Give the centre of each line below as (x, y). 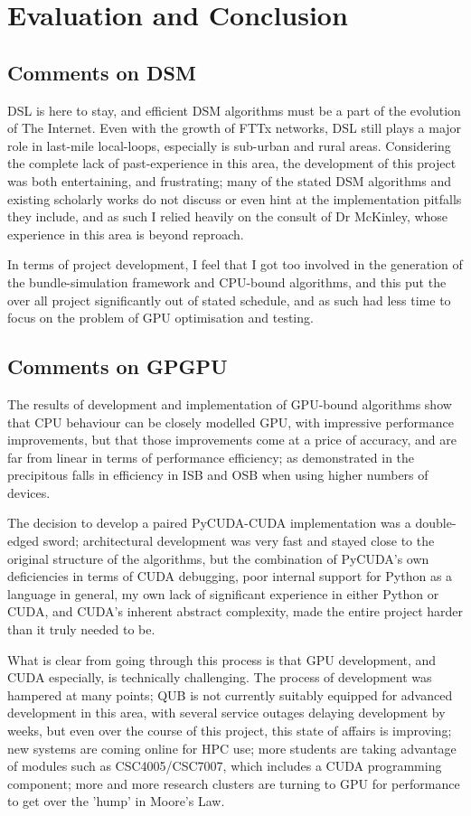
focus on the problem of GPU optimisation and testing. (160, 318)
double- (436, 523)
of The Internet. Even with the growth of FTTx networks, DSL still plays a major (235, 128)
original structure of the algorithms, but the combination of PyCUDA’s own (218, 558)
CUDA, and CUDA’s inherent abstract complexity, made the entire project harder (235, 611)
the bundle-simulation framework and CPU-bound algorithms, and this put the (227, 281)
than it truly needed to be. (81, 629)
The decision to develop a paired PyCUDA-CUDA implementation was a (209, 523)
